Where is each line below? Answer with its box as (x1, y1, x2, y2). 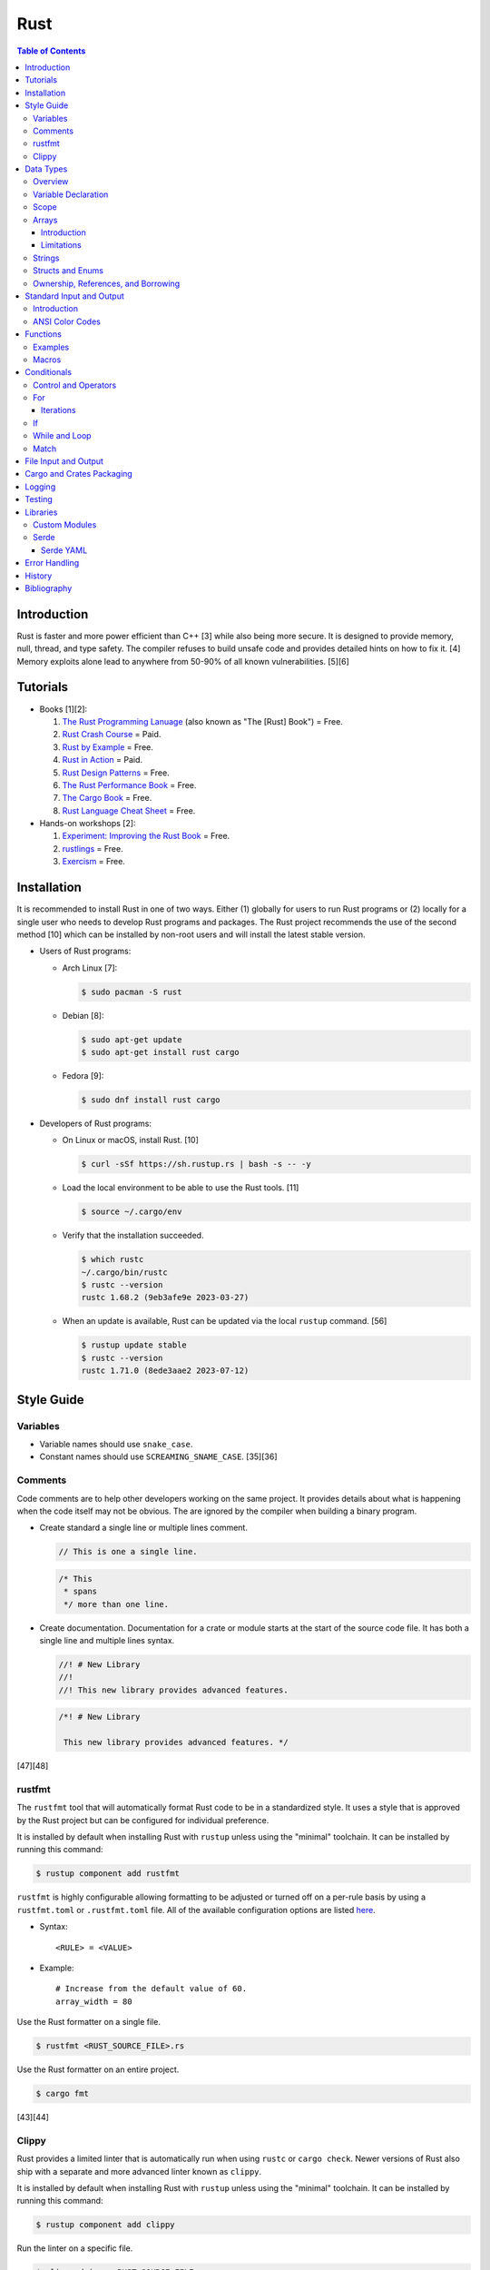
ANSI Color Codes (33, 316, 102, 327)
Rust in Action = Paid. (62, 755, 143, 765)
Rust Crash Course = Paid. (62, 729, 162, 740)
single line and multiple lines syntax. (39, 1635, 175, 1646)
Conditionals (24, 367, 73, 378)
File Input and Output (24, 456, 104, 467)
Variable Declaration (33, 189, 109, 200)
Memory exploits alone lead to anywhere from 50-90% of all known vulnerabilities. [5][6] (16, 656, 349, 666)
